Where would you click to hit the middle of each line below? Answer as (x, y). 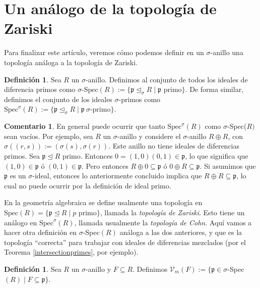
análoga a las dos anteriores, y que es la (181, 232)
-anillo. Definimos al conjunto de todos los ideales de (167, 79)
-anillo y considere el (149, 136)
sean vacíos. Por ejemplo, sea (49, 136)
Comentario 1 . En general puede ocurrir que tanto (85, 126)
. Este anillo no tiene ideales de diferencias (174, 146)
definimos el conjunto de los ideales (58, 99)
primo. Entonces (87, 156)
